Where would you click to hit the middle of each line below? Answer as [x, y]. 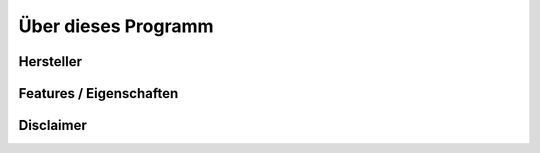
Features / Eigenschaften [98, 93]
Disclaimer [52, 125]
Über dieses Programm [116, 26]
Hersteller [50, 61]
